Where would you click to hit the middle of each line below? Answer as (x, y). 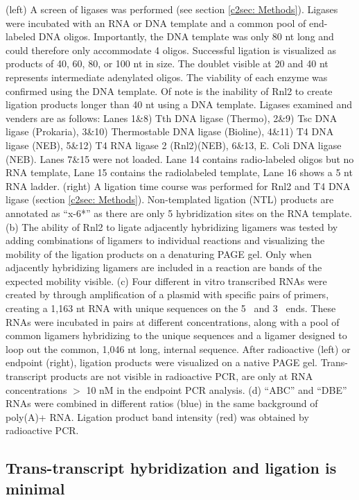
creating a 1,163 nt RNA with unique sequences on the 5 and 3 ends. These (171, 308)
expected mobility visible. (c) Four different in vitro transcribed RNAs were (166, 281)
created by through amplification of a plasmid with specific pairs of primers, (167, 294)
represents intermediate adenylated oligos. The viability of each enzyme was (167, 77)
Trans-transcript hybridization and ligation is (171, 468)
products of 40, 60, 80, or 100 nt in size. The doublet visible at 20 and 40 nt (167, 63)
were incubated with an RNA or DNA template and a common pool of (156, 23)
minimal (35, 488)
